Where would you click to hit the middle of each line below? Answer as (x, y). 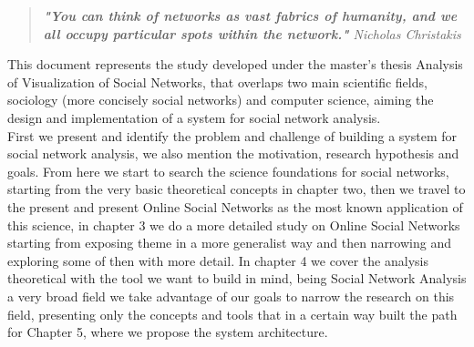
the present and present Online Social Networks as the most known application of (235, 206)
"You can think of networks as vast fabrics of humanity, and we (250, 15)
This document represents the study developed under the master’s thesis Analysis (235, 64)
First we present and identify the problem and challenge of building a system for (232, 135)
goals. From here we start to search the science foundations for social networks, (228, 171)
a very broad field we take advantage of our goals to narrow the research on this (231, 296)
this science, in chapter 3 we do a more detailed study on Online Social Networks (234, 225)
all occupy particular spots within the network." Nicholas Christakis (252, 33)
